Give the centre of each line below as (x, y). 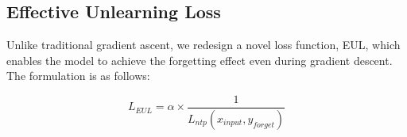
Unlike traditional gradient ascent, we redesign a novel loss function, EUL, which (203, 45)
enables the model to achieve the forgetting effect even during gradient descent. (200, 60)
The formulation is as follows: (78, 76)
